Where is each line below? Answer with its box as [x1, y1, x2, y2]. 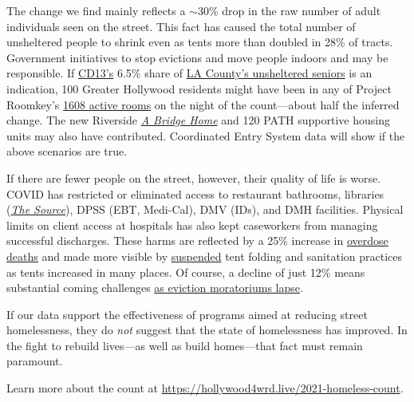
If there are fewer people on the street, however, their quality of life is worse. [6, 169, 381, 186]
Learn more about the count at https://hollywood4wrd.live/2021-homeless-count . [6, 380, 404, 396]
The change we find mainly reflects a [6, 2, 186, 18]
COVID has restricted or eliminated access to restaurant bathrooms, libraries [6, 185, 384, 202]
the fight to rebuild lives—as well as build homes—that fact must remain [6, 337, 363, 353]
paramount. [6, 353, 63, 369]
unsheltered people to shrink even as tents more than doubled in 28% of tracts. [6, 33, 393, 50]
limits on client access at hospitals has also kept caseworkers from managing [6, 216, 378, 233]
